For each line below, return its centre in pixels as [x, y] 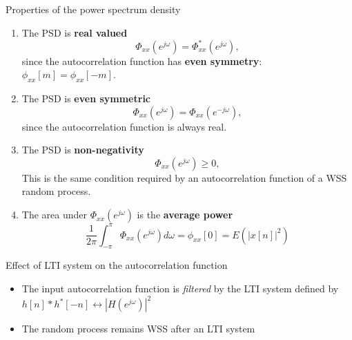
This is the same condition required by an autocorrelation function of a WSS [184, 177]
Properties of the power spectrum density [93, 9]
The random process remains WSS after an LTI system [138, 329]
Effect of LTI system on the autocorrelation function [117, 265]
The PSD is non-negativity [83, 150]
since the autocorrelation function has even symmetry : [142, 60]
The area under [54, 215]
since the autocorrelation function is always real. [124, 126]
